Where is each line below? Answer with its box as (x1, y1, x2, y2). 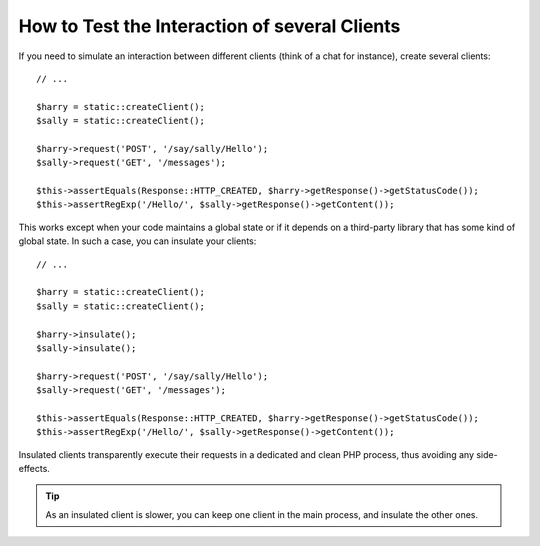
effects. (18, 463, 50, 475)
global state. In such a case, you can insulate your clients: (18, 235, 257, 247)
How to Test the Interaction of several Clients (18, 15, 401, 37)
